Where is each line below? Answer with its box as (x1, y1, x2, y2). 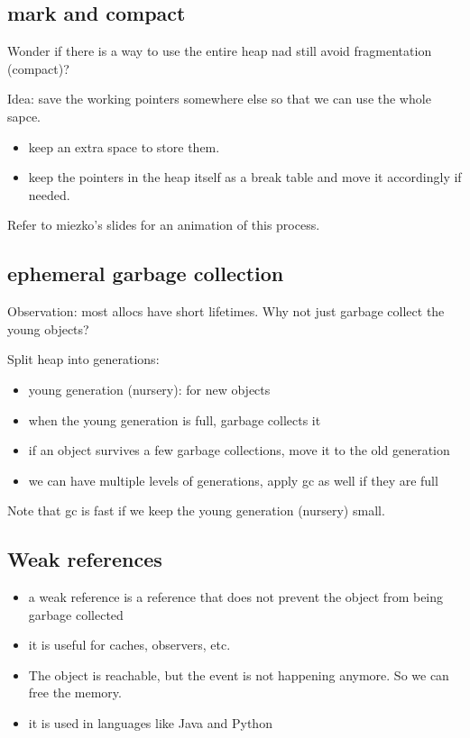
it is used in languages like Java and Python (28, 714, 272, 733)
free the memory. (28, 683, 122, 702)
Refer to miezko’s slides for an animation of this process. (7, 215, 320, 234)
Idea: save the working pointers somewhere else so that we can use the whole (7, 89, 431, 108)
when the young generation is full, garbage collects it (28, 410, 321, 429)
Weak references (7, 545, 162, 573)
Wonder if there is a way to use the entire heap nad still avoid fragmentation (7, 41, 432, 60)
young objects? (7, 319, 89, 338)
